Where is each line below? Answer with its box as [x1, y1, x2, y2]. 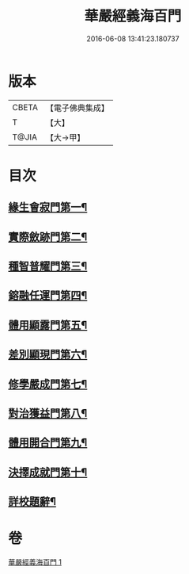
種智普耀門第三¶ [8, 259, 88, 274]
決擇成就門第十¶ [8, 465, 88, 479]
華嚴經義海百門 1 [8, 557, 62, 567]
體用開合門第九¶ [8, 436, 88, 450]
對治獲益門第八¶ [8, 407, 88, 420]
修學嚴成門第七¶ [8, 377, 88, 391]
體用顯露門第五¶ [8, 318, 88, 331]
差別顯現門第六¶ [8, 348, 88, 362]
